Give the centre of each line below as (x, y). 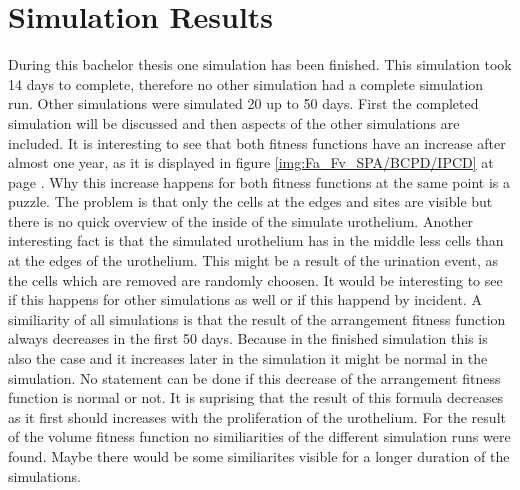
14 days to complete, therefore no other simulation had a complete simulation (246, 83)
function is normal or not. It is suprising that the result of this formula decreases (256, 397)
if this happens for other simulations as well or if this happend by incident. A (245, 299)
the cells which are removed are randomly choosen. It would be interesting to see (255, 279)
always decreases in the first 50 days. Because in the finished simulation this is (248, 338)
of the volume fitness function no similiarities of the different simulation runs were (259, 436)
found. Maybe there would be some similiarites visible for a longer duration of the (259, 456)
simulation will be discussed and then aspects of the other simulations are (234, 122)
